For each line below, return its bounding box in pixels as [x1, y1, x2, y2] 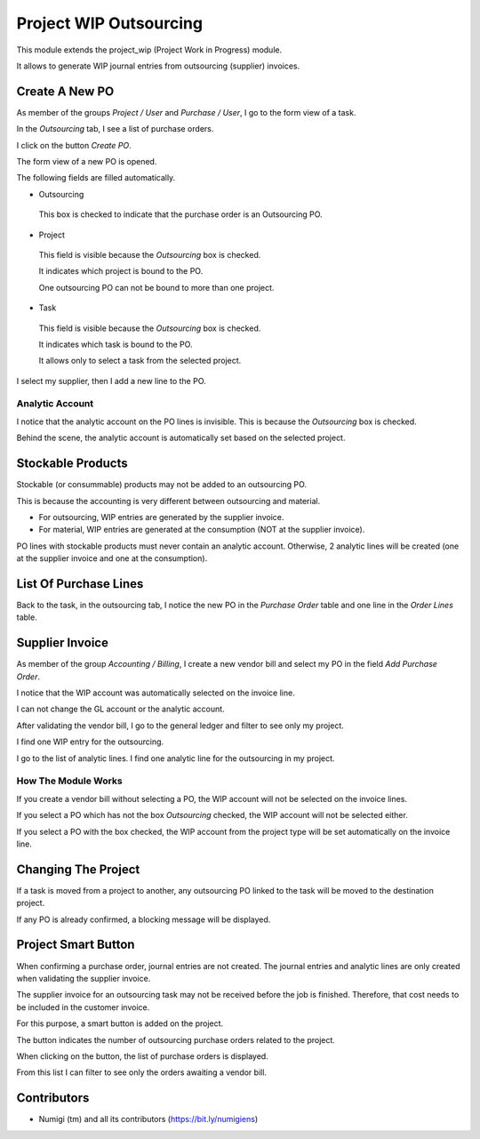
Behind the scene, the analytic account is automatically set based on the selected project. [16, 432, 346, 444]
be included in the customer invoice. [16, 1001, 150, 1013]
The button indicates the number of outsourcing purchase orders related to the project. [16, 1034, 335, 1045]
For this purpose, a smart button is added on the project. [16, 1018, 224, 1029]
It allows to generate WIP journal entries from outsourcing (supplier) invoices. [16, 60, 300, 71]
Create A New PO [16, 84, 115, 99]
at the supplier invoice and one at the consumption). [16, 553, 208, 564]
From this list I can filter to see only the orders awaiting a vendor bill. [16, 1067, 267, 1078]
